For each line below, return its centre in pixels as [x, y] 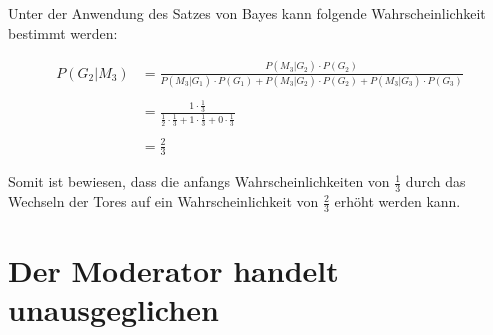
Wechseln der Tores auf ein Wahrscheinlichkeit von [163, 201]
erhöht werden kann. [397, 201]
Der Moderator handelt [173, 270]
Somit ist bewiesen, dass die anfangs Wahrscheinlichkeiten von [199, 181]
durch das [435, 181]
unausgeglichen [113, 309]
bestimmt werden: [63, 32]
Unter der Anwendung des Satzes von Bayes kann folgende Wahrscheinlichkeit [247, 13]
